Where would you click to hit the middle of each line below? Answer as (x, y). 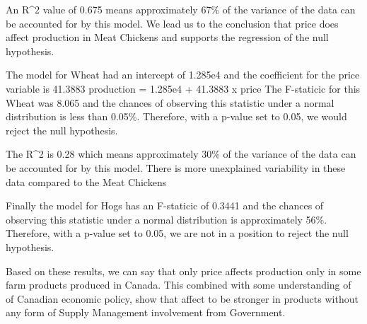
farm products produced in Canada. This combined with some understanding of (179, 285)
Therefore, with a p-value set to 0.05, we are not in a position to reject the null (177, 233)
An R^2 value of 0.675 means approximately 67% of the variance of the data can (181, 9)
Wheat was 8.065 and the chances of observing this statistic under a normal (170, 102)
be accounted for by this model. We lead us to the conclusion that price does (172, 23)
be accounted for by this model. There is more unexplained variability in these (176, 167)
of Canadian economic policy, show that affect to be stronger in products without (182, 298)
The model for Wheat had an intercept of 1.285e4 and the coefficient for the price (183, 75)
